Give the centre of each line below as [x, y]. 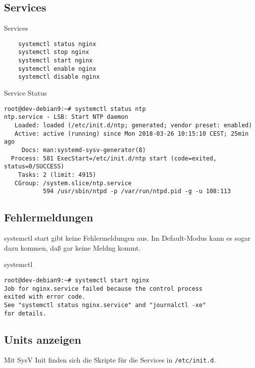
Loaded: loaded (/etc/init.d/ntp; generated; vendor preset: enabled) [133, 125]
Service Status [25, 93]
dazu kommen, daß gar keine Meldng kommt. [73, 247]
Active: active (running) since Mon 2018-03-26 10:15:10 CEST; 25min [131, 133]
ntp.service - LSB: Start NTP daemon [66, 117]
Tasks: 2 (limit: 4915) [57, 175]
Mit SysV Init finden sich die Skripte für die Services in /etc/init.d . [110, 360]
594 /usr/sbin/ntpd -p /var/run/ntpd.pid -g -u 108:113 [137, 191]
